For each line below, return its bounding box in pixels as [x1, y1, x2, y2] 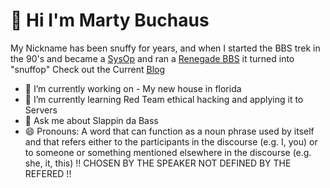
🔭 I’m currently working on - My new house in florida [24, 82, 242, 94]
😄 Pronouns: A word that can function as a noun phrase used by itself [24, 125, 315, 137]
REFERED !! [24, 167, 72, 179]
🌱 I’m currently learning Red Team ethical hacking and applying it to [24, 93, 304, 105]
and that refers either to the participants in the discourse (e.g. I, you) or [24, 135, 318, 148]
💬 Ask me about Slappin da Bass [24, 114, 159, 126]
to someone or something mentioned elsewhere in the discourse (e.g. [24, 146, 312, 158]
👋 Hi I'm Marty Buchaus [10, 9, 210, 32]
